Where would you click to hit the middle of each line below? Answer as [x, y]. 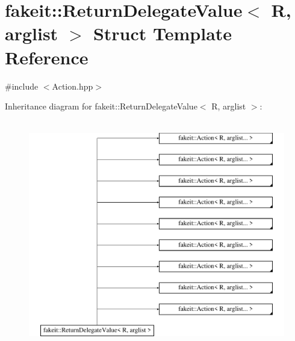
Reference [47, 57]
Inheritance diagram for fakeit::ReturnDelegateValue [101, 106]
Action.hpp [73, 86]
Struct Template [163, 33]
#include [22, 86]
